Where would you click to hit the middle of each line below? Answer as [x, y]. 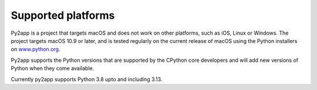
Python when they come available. [53, 68]
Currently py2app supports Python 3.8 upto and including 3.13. [87, 79]
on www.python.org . [36, 49]
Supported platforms [63, 15]
